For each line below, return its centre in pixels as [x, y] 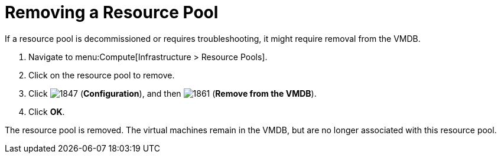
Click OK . [47, 111]
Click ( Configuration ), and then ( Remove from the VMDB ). [173, 93]
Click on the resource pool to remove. [102, 75]
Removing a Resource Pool [112, 12]
